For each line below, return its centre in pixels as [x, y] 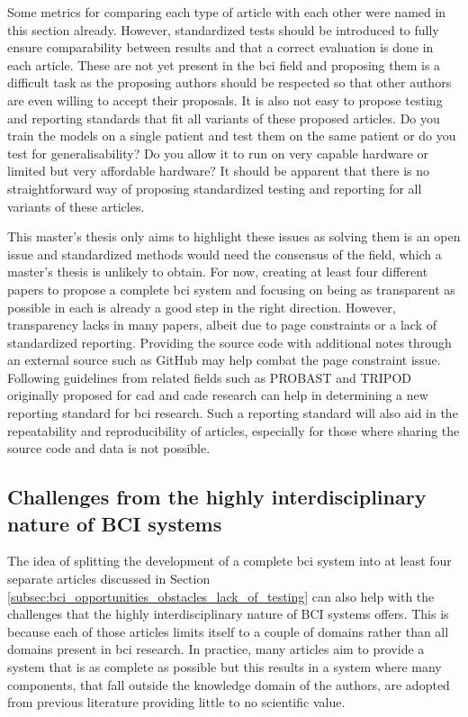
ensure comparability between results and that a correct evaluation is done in [220, 47]
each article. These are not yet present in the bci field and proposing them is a [224, 64]
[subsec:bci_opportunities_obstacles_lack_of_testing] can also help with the [221, 596]
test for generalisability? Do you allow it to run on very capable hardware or [218, 153]
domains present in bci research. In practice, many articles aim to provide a [216, 649]
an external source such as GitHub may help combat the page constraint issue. [224, 360]
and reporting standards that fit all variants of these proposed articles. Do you [224, 118]
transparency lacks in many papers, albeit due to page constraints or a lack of [222, 325]
